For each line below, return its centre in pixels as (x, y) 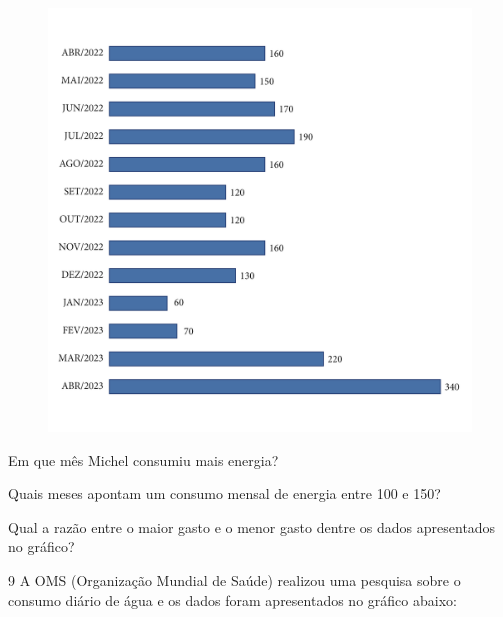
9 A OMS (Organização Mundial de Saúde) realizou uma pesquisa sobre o (234, 579)
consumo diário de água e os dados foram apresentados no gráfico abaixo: (232, 599)
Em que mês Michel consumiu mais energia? (143, 459)
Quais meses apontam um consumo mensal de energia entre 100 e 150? (224, 493)
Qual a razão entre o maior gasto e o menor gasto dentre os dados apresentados (252, 526)
